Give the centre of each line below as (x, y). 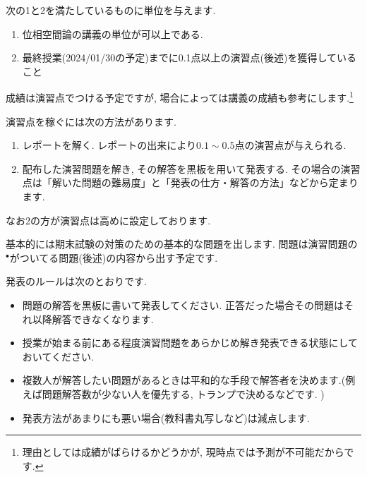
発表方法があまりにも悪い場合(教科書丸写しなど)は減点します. (166, 417)
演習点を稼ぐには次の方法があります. (91, 121)
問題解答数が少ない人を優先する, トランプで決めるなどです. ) (183, 393)
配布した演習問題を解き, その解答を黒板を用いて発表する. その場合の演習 (191, 168)
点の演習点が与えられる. (290, 145)
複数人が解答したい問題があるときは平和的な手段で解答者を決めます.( (184, 380)
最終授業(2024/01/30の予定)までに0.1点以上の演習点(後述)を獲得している (189, 58)
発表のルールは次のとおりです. (76, 281)
